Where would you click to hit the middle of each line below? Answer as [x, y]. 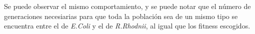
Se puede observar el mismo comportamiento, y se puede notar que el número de [127, 6]
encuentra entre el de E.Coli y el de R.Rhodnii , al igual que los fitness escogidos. [127, 26]
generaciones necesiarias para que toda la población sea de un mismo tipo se [121, 16]
